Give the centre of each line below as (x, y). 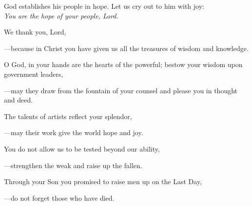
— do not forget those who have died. (59, 197)
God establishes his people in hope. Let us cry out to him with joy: (104, 6)
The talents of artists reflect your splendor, (68, 116)
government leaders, (34, 74)
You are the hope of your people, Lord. (61, 15)
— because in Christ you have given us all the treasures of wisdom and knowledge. (126, 48)
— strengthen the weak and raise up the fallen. (73, 165)
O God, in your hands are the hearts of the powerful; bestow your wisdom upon (123, 64)
